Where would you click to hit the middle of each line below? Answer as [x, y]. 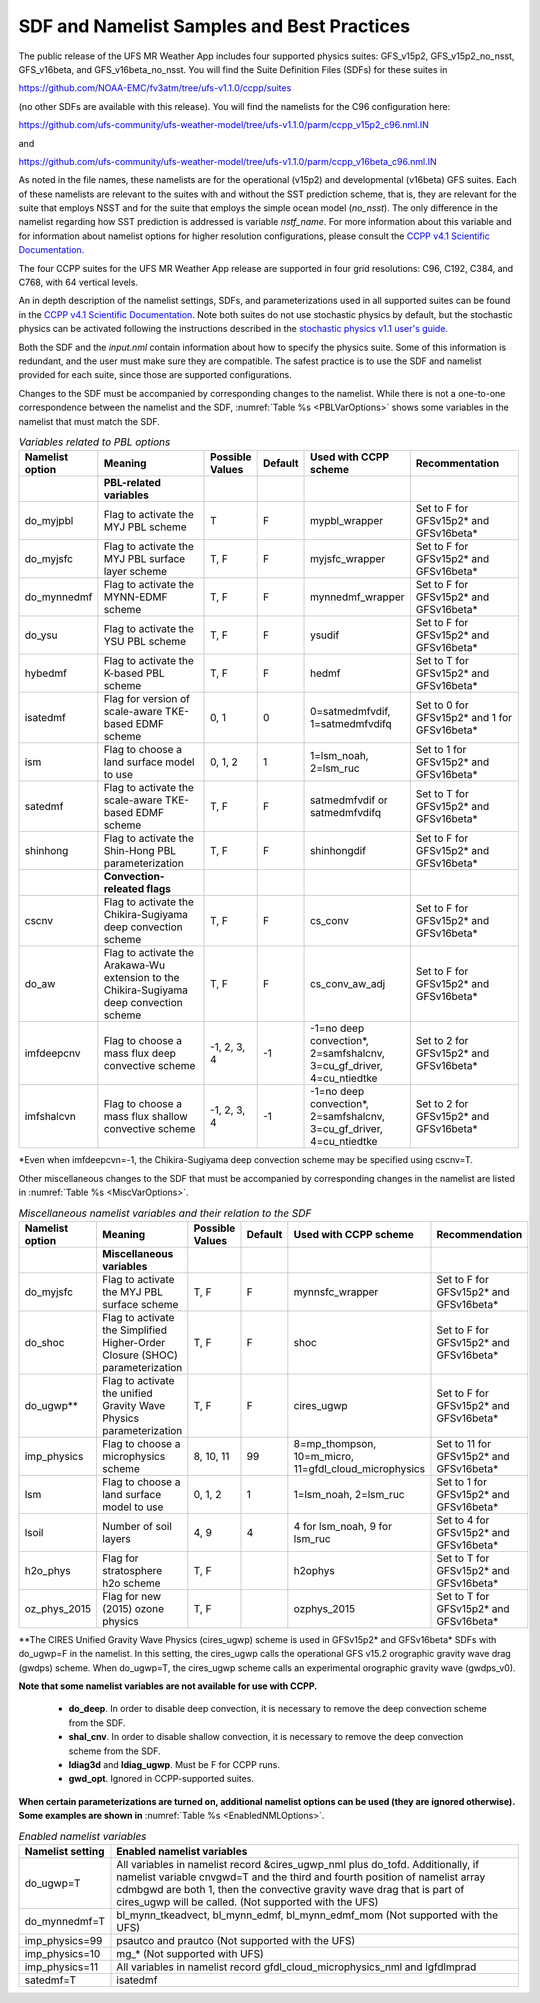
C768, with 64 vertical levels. [78, 282]
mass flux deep [140, 1053]
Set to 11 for [464, 1443]
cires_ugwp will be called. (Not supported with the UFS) [247, 1902]
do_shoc [44, 1342]
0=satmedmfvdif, [350, 712]
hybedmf [45, 673]
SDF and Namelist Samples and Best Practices [214, 26]
